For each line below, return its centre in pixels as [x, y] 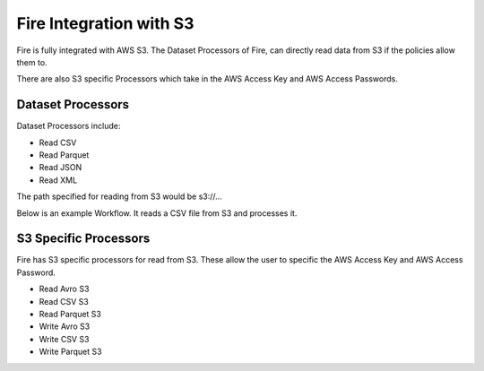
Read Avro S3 [64, 289]
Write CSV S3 [64, 339]
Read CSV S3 [64, 301]
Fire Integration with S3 [105, 23]
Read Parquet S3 [70, 315]
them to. [32, 62]
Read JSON [60, 168]
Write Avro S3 [65, 326]
